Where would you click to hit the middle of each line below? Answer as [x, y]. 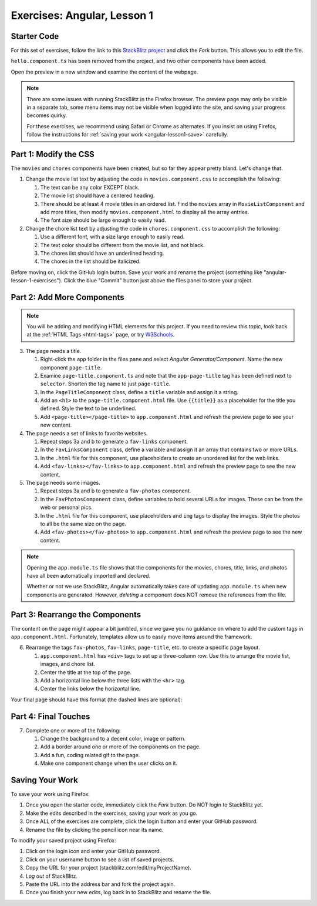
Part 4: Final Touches [50, 716]
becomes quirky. [47, 115]
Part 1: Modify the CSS [53, 154]
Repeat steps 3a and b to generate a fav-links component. [114, 442]
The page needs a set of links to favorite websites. [87, 433]
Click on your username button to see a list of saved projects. [100, 860]
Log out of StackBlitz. [52, 876]
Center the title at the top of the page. [86, 672]
